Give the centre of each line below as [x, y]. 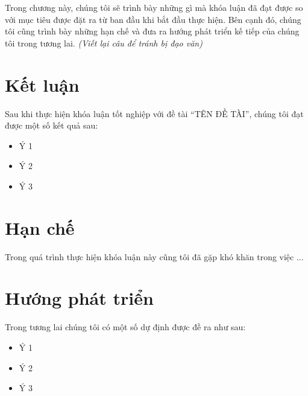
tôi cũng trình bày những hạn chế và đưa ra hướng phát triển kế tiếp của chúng [152, 31]
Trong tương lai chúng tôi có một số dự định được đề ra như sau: [125, 327]
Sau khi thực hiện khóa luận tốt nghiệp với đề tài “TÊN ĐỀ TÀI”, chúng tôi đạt [154, 113]
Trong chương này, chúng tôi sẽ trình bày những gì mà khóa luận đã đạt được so [154, 7]
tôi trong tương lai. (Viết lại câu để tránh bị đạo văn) [104, 43]
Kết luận [42, 84]
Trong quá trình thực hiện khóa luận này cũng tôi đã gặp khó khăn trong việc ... [154, 256]
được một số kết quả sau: [52, 125]
